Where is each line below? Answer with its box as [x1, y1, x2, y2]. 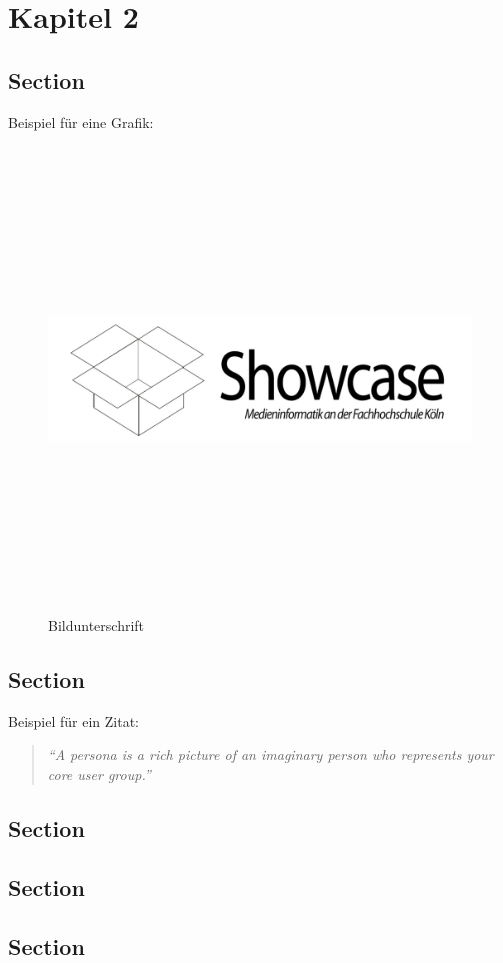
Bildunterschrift [48, 615, 145, 636]
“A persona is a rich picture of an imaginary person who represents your [47, 744, 494, 765]
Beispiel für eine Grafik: [8, 111, 154, 132]
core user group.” [47, 764, 151, 785]
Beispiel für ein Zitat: [8, 710, 139, 731]
